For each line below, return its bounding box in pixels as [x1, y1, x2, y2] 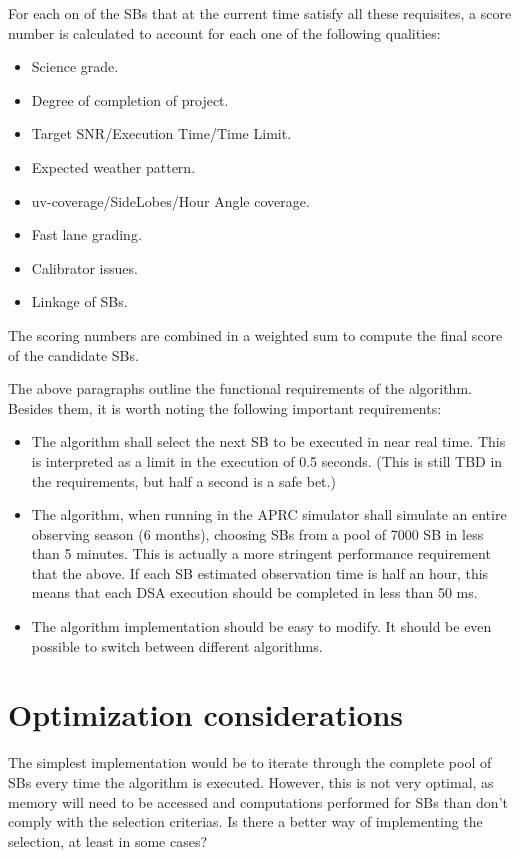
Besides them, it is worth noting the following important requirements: [8, 397, 442, 418]
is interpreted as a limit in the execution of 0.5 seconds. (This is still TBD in [31, 450, 503, 471]
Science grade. [31, 56, 119, 77]
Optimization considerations [8, 694, 404, 735]
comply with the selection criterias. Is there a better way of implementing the [8, 811, 483, 832]
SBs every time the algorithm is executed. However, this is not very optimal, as [8, 771, 494, 792]
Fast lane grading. [31, 224, 142, 245]
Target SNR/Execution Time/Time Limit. [31, 123, 292, 144]
